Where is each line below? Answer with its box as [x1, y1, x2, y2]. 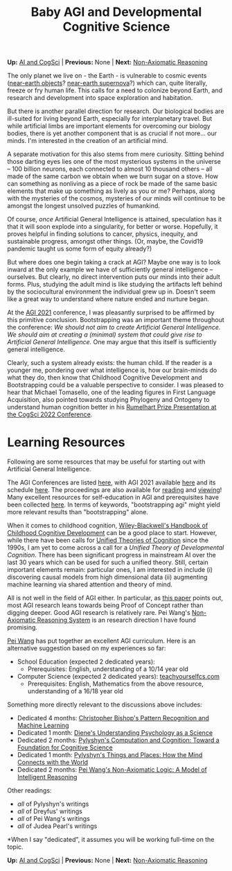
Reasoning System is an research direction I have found [37, 616, 196, 625]
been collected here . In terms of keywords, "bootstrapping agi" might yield [7, 500, 220, 509]
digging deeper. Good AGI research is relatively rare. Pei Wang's [7, 609, 190, 617]
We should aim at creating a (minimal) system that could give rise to [7, 330, 202, 339]
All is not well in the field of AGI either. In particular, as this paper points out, [7, 594, 224, 602]
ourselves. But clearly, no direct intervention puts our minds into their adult [7, 273, 220, 281]
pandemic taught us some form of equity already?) [7, 244, 152, 253]
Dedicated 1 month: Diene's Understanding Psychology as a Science [17, 729, 213, 737]
